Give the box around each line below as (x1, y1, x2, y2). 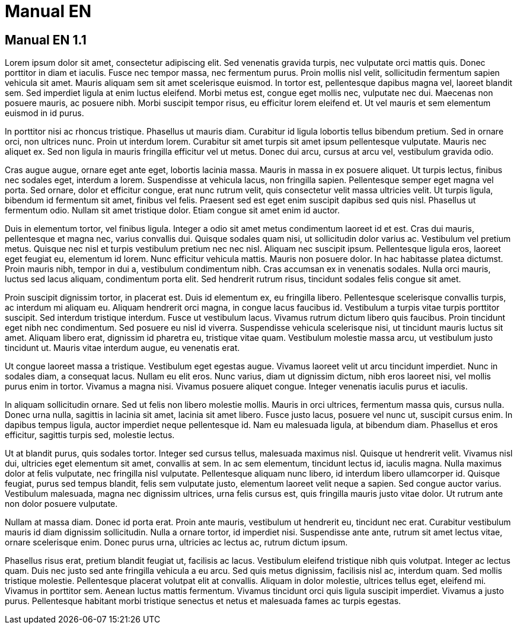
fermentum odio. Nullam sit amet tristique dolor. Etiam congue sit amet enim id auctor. (5, 205, 340, 216)
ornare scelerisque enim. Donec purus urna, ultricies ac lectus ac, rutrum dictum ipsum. (5, 537, 348, 548)
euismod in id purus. (5, 108, 84, 119)
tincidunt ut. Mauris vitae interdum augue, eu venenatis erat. (5, 343, 240, 353)
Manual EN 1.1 (5, 32, 87, 47)
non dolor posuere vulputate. (5, 499, 118, 509)
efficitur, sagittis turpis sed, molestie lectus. (5, 430, 175, 440)
